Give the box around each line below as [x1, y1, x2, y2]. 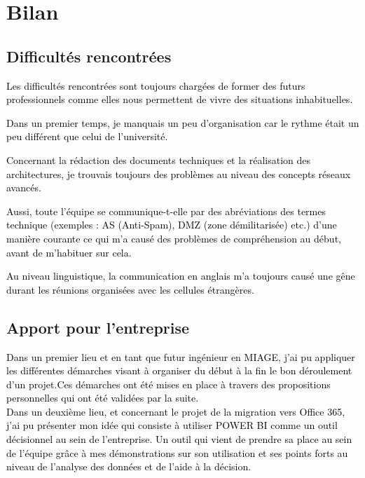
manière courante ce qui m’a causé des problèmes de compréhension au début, [6, 231, 341, 245]
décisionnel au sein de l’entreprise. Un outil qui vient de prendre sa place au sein [6, 432, 352, 446]
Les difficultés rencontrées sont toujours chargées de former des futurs [6, 78, 305, 93]
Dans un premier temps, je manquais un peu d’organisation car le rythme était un [6, 115, 359, 130]
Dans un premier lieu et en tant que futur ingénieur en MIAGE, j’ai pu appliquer [6, 349, 355, 364]
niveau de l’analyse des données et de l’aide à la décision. [6, 459, 252, 474]
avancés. [6, 180, 41, 195]
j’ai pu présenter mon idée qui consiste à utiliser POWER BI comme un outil [6, 418, 338, 432]
